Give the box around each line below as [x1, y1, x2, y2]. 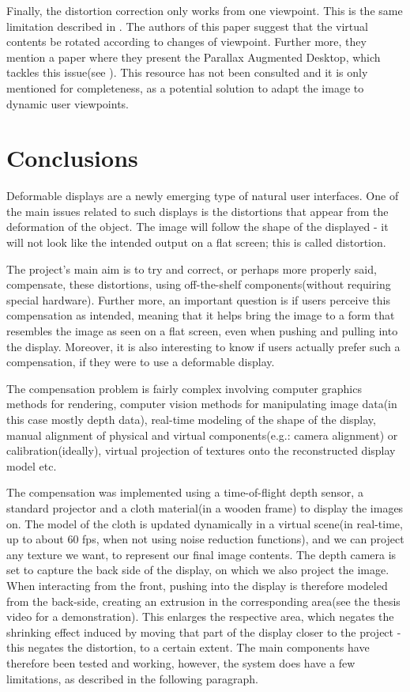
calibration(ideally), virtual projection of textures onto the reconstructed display [6, 442, 396, 459]
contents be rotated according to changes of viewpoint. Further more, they [6, 33, 367, 50]
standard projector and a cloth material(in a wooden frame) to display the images [6, 499, 404, 516]
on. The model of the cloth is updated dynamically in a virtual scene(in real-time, [6, 515, 403, 531]
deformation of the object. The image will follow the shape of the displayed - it [6, 218, 389, 235]
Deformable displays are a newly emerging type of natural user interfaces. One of [6, 187, 399, 204]
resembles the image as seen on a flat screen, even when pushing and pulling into [6, 323, 398, 339]
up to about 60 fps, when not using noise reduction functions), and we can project [6, 531, 404, 547]
